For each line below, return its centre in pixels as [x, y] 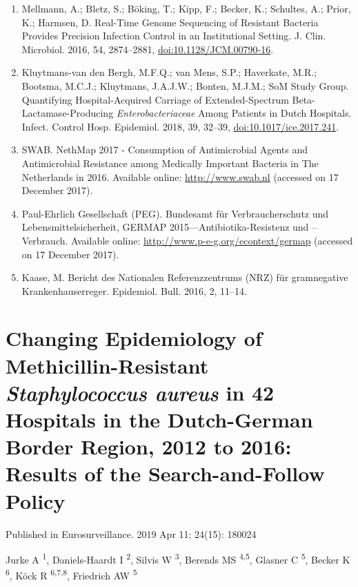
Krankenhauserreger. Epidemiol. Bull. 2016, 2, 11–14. [134, 290]
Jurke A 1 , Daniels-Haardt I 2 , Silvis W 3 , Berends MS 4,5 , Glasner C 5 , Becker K [178, 558]
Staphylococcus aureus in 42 [140, 392]
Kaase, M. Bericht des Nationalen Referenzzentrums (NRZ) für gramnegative [185, 277]
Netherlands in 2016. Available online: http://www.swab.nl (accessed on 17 [180, 176]
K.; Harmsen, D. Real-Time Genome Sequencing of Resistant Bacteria [170, 22]
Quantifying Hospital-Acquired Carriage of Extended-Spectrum [155, 99]
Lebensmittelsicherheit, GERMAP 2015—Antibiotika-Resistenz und [165, 227]
